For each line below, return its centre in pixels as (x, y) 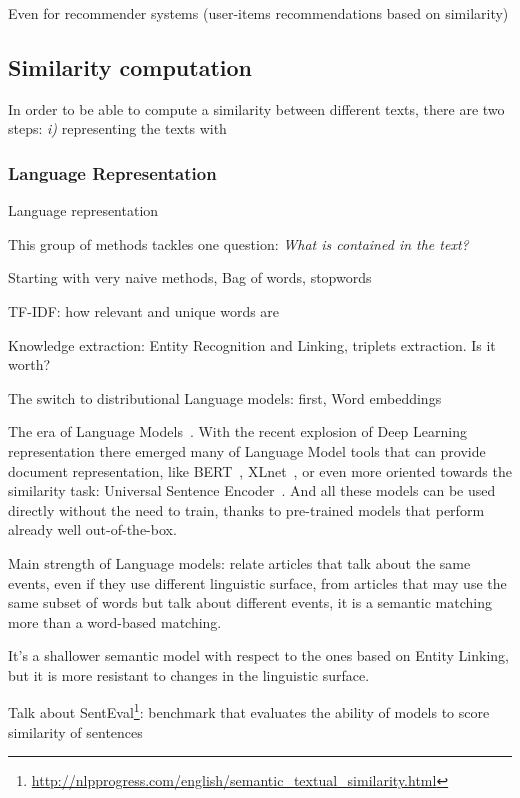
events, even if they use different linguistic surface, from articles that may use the (257, 582)
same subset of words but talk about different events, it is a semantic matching (250, 602)
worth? (29, 364)
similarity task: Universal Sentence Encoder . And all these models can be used (252, 490)
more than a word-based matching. (115, 621)
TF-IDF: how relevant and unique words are (144, 310)
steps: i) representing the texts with (117, 128)
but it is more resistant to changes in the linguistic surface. (189, 674)
